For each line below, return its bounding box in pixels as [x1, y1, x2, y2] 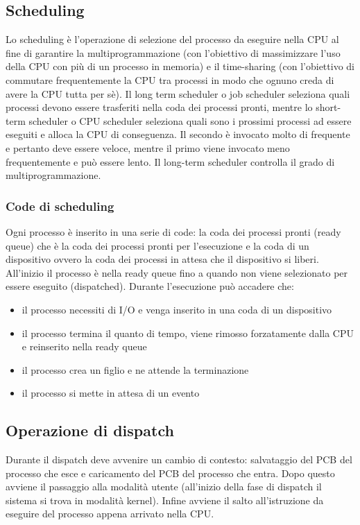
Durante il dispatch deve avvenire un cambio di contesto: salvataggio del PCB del [6, 452, 352, 467]
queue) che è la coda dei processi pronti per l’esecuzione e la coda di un [6, 238, 309, 252]
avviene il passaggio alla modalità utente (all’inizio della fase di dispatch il [6, 479, 322, 494]
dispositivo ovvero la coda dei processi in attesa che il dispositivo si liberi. [6, 252, 319, 266]
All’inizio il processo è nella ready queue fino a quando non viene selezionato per [6, 265, 348, 279]
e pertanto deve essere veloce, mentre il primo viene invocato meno [6, 140, 290, 155]
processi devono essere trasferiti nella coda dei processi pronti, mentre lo [6, 100, 313, 114]
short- [316, 100, 341, 114]
